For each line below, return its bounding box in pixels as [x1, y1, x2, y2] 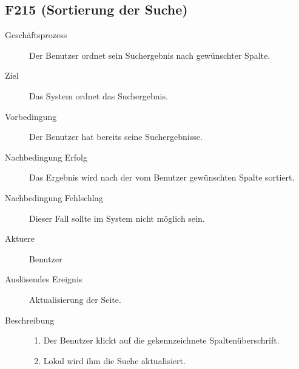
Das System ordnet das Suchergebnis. [29, 89, 168, 102]
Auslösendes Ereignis [5, 273, 82, 285]
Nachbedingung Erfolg [5, 150, 87, 163]
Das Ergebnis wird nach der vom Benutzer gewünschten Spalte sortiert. [29, 171, 295, 184]
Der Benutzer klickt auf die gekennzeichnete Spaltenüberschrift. [43, 334, 280, 347]
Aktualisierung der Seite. [29, 293, 121, 305]
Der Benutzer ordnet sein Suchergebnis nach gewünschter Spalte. [29, 48, 270, 61]
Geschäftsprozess [5, 28, 67, 41]
